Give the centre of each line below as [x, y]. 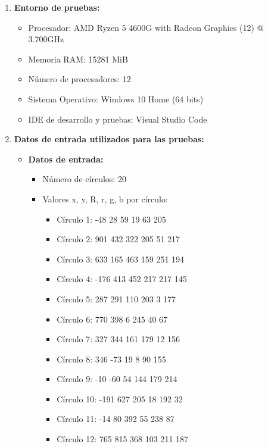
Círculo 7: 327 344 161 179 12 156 [119, 339]
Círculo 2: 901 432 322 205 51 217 [119, 239]
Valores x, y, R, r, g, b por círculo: [105, 199]
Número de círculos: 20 [84, 179]
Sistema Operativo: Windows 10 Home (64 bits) [116, 99]
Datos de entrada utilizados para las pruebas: [109, 139]
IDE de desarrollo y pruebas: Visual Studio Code [118, 119]
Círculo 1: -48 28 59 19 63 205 [111, 219]
